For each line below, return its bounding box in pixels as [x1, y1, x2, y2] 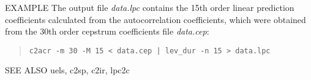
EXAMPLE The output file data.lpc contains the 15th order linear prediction [5, 1, 294, 13]
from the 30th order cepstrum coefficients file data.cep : [5, 25, 209, 38]
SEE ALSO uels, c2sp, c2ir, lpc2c [5, 64, 130, 76]
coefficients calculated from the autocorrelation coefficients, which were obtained [5, 13, 306, 25]
